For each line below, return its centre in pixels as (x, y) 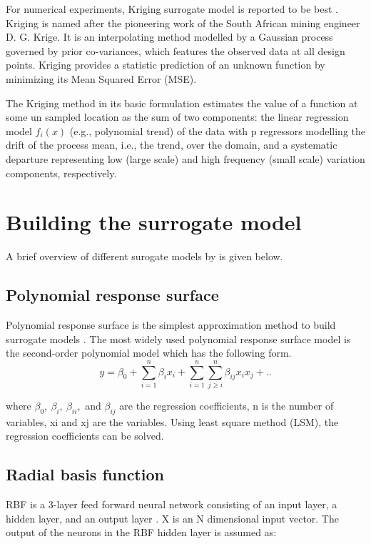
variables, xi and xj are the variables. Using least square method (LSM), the (172, 421)
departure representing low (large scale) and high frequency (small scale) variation (185, 158)
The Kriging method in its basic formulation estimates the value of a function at (182, 103)
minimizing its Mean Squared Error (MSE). (101, 78)
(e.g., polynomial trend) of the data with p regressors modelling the (217, 130)
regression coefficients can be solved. (85, 436)
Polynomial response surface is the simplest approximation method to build (171, 325)
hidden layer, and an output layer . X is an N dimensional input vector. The (172, 518)
